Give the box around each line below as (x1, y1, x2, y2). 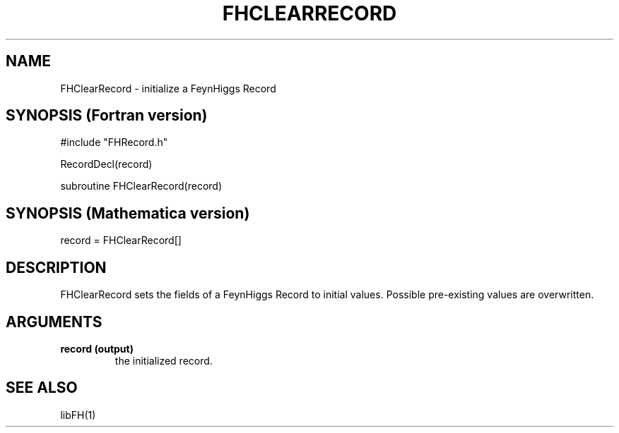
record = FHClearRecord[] (60, 234, 182, 247)
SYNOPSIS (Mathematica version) (6, 204, 250, 222)
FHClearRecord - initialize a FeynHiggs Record (60, 82, 276, 94)
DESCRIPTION (6, 258, 107, 276)
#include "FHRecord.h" (60, 136, 168, 149)
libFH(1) (60, 408, 96, 421)
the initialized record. (114, 354, 213, 367)
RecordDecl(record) (60, 158, 153, 171)
